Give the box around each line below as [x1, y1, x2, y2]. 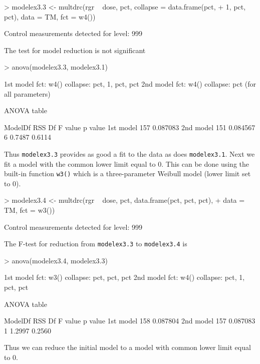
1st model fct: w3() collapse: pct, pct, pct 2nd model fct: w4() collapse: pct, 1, [4, 272, 245, 282]
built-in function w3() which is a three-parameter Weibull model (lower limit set [4, 168, 251, 179]
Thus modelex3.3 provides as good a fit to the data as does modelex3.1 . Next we [4, 148, 255, 159]
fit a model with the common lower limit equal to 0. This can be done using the [4, 158, 249, 169]
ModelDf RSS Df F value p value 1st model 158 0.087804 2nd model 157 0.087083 [4, 315, 255, 326]
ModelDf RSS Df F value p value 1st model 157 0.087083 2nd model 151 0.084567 [4, 122, 255, 132]
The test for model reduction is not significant [4, 45, 146, 55]
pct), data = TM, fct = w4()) [4, 11, 96, 22]
